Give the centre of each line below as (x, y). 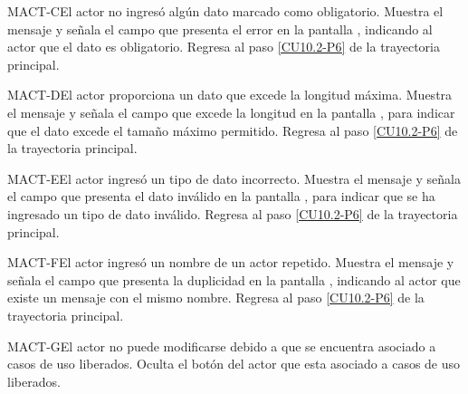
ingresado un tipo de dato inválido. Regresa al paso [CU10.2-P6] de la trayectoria (233, 213)
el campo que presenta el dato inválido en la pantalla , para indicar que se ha (221, 196)
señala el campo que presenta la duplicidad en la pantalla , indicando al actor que (234, 279)
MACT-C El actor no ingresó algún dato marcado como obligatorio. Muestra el (225, 11)
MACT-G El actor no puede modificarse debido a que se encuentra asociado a (222, 346)
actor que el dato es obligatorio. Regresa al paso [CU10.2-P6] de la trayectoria (224, 47)
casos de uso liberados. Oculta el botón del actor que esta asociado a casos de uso (234, 364)
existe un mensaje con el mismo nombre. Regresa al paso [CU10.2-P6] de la (216, 298)
